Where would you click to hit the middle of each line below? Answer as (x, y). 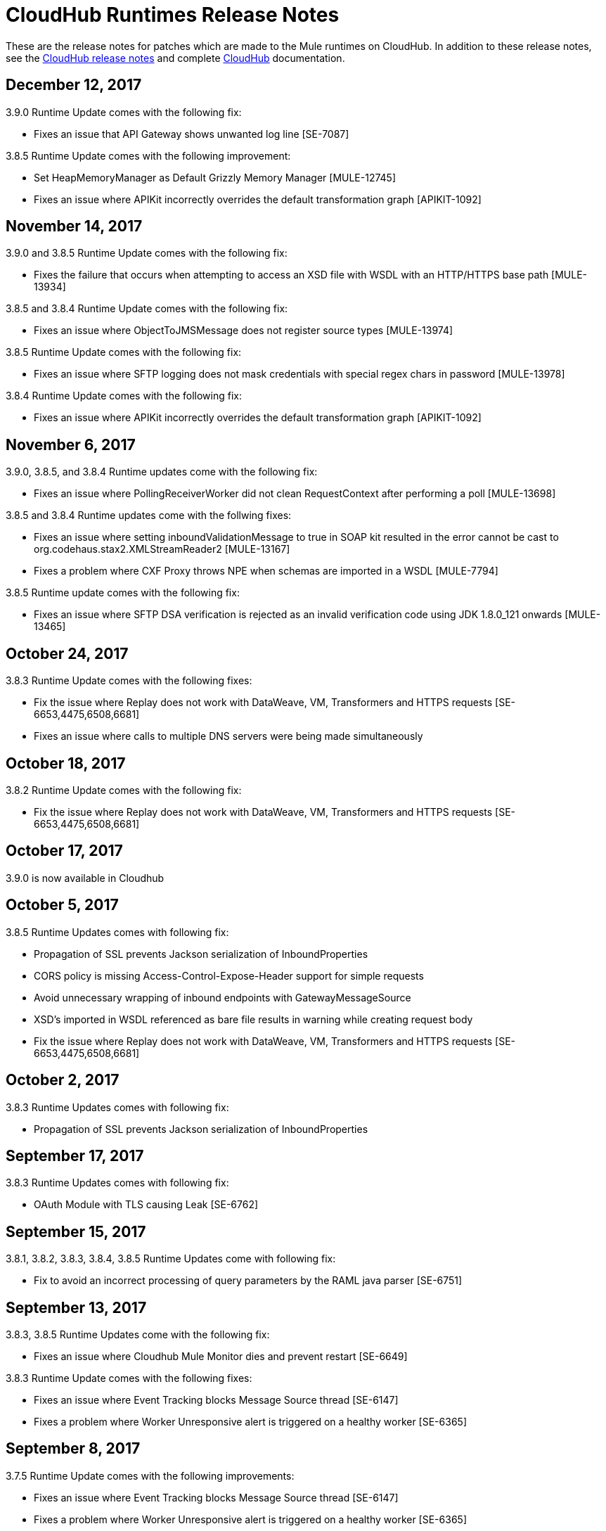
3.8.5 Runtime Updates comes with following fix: (117, 932)
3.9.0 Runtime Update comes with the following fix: (124, 112)
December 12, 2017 (74, 85)
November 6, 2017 (71, 444)
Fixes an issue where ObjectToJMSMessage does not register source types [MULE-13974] (244, 331)
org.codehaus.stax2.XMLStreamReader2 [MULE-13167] (162, 549)
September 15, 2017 (76, 1231)
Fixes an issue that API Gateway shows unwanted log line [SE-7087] (192, 134)
